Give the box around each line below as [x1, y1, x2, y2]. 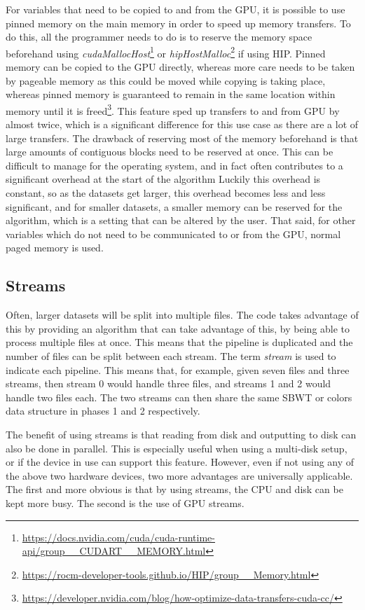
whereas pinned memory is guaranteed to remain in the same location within [6, 87, 336, 102]
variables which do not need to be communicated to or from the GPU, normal [6, 226, 341, 241]
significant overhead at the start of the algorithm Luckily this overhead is [6, 172, 321, 186]
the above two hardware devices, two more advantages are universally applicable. [6, 468, 353, 483]
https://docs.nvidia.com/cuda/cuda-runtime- [22, 529, 215, 544]
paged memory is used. [6, 240, 104, 255]
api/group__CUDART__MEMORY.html [22, 543, 206, 558]
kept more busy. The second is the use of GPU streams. [6, 495, 245, 510]
